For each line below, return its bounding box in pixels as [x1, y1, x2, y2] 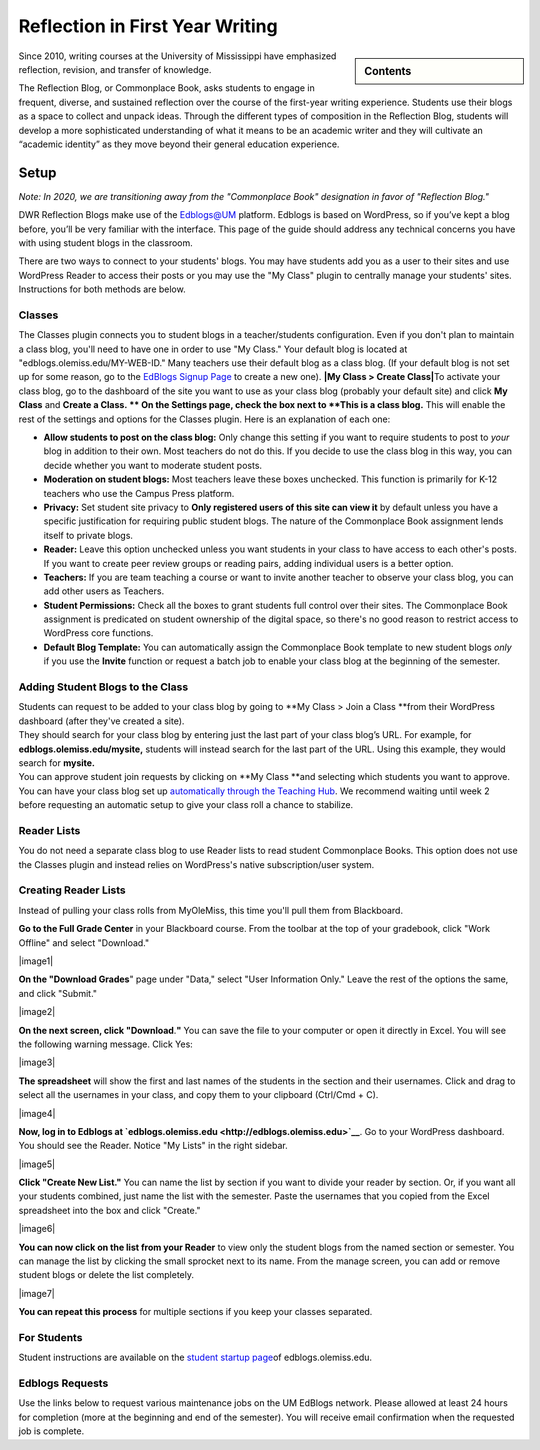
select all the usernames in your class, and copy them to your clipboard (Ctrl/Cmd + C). [18, 1089, 379, 1101]
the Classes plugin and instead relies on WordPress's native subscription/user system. [18, 858, 375, 870]
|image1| [18, 955, 54, 967]
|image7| [18, 1287, 55, 1299]
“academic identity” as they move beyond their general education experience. [18, 138, 340, 150]
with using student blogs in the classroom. [18, 236, 194, 249]
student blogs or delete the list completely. [18, 1269, 195, 1281]
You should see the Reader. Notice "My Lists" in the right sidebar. [18, 1140, 289, 1152]
